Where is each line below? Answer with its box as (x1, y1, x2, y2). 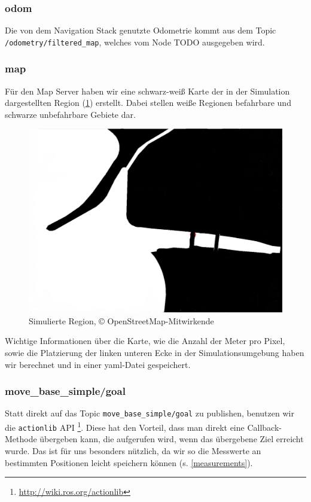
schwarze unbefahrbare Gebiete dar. (5, 108, 136, 120)
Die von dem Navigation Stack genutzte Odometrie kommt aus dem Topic (5, 24, 276, 36)
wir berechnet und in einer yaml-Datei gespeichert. (5, 358, 191, 370)
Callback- (247, 421, 282, 433)
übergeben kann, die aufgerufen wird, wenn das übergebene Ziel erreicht (39, 433, 304, 445)
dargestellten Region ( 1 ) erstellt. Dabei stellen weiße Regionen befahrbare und (5, 96, 291, 109)
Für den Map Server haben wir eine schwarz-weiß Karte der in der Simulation (5, 84, 290, 97)
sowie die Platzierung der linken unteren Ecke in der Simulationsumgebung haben (5, 346, 304, 359)
